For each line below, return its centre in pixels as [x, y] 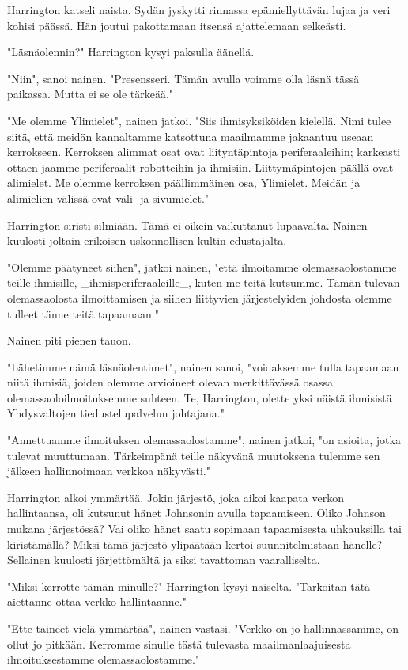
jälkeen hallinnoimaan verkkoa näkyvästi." [109, 471]
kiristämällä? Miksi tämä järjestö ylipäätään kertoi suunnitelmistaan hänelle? [195, 544]
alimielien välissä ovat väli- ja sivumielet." [108, 198]
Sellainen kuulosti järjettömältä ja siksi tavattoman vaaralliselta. [164, 560]
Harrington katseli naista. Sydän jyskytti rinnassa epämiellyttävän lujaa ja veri [199, 10]
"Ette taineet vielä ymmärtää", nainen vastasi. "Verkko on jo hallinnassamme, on [203, 628]
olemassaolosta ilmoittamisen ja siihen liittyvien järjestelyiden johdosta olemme [200, 297]
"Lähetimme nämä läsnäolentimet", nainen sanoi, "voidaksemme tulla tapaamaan [203, 366]
